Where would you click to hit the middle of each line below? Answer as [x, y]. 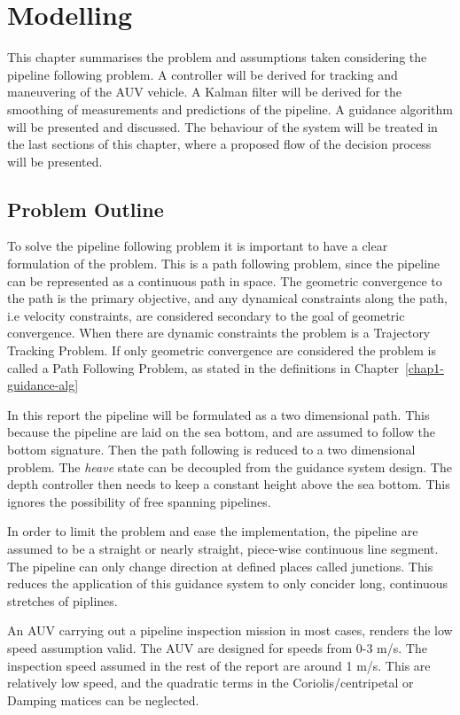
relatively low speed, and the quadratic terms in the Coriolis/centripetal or [211, 683]
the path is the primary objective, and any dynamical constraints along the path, [227, 298]
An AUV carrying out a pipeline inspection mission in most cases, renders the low [230, 630]
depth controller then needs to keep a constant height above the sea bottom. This [229, 484]
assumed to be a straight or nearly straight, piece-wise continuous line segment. [223, 548]
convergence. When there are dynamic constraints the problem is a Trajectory [219, 333]
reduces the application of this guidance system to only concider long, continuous [228, 583]
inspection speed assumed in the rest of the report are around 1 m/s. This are [219, 665]
